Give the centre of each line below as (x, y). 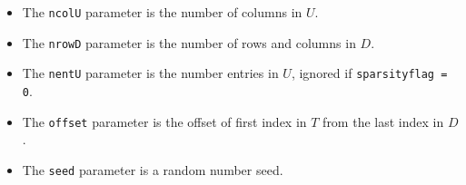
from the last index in (383, 121)
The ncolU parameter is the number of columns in (162, 12)
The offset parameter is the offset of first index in (164, 121)
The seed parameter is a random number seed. (153, 169)
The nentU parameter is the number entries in (150, 73)
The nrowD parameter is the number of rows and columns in (189, 42)
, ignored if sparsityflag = (369, 73)
